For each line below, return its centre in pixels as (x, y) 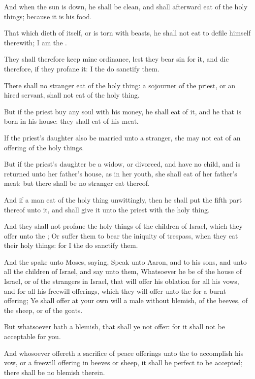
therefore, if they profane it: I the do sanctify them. (82, 68)
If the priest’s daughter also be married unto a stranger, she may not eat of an (122, 137)
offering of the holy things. (44, 147)
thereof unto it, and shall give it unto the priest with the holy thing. (107, 209)
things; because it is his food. (48, 16)
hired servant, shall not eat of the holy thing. (72, 95)
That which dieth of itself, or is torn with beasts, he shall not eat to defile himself (127, 33)
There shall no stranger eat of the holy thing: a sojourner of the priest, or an (120, 85)
